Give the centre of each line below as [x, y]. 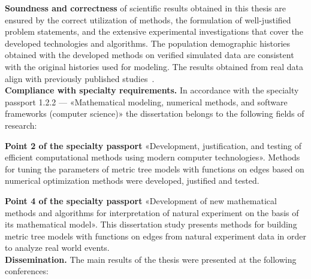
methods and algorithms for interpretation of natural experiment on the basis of [152, 212]
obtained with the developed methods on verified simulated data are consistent [150, 55]
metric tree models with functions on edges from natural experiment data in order [155, 236]
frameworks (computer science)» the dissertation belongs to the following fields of [155, 113]
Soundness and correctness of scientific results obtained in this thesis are [145, 8]
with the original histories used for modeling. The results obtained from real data [154, 66]
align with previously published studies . [80, 78]
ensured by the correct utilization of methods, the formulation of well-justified [148, 19]
